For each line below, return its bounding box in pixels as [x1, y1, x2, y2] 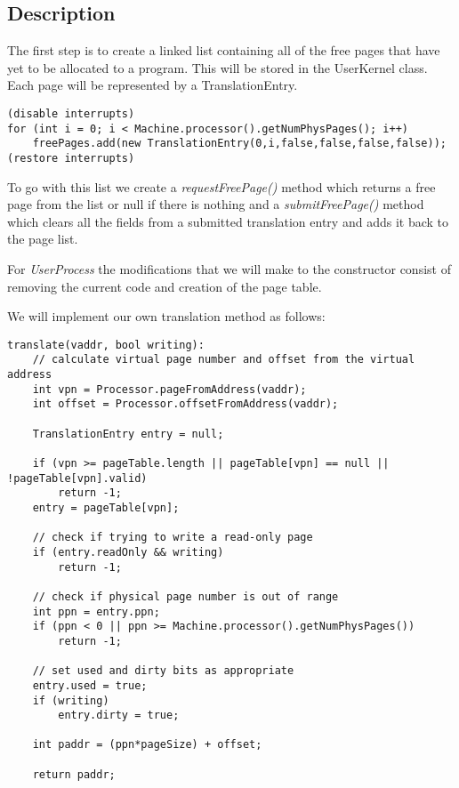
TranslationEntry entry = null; [32, 427, 224, 440]
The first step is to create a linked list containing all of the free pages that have [7, 41, 440, 60]
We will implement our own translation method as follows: [7, 307, 326, 326]
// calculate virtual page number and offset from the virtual [32, 353, 415, 366]
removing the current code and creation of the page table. [7, 277, 322, 295]
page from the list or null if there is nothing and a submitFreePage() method [7, 195, 424, 213]
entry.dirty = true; [58, 709, 180, 722]
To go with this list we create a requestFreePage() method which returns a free [7, 177, 436, 196]
